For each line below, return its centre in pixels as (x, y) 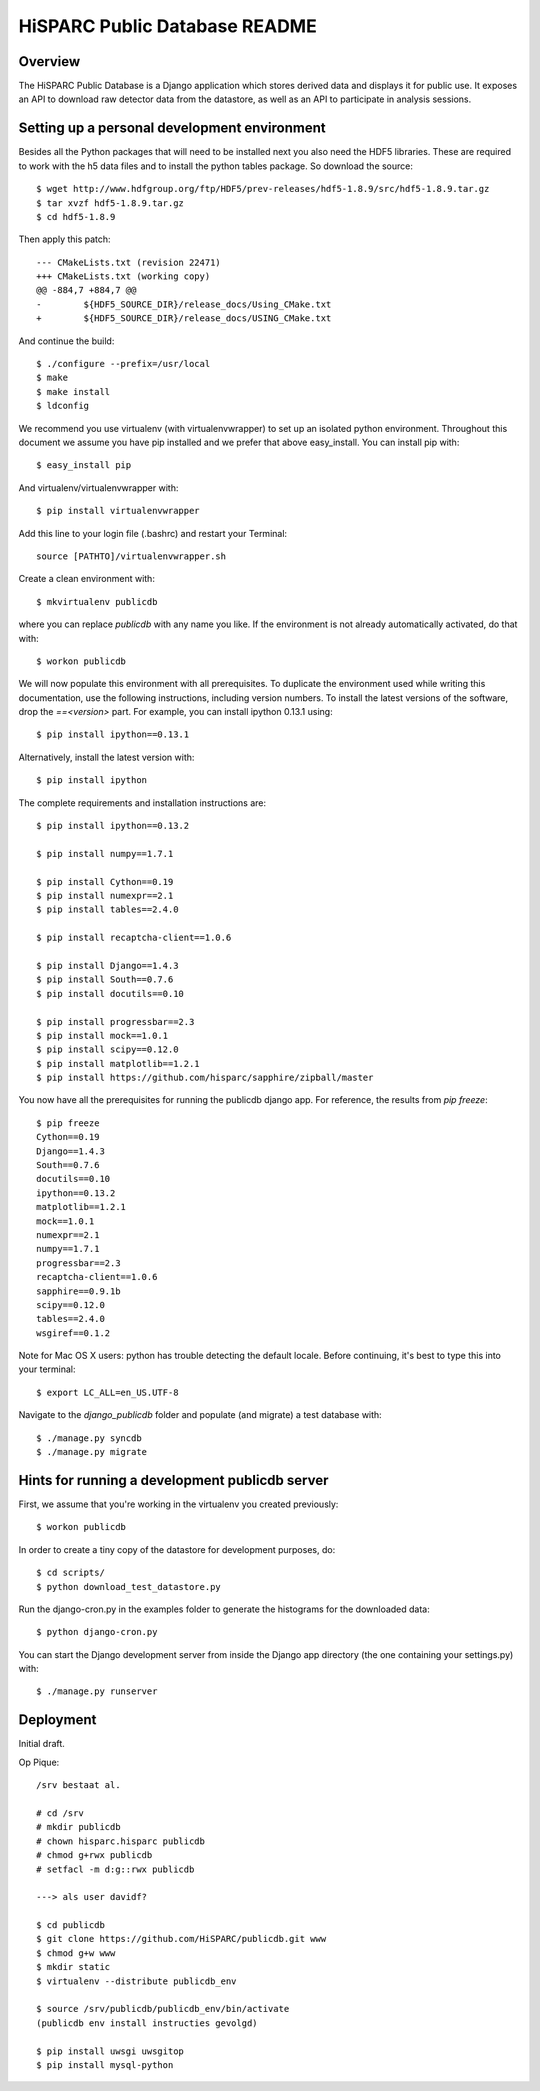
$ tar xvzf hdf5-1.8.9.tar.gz (110, 203)
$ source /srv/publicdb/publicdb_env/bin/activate (163, 2009)
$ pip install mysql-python (105, 2064)
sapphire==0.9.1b (78, 1291)
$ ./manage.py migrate (92, 1452)
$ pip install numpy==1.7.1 (105, 853)
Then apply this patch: (64, 239)
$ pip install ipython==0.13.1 (113, 734)
